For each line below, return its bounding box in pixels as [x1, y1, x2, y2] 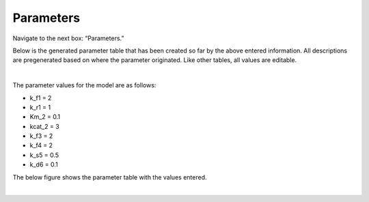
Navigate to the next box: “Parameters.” [12, 34, 124, 42]
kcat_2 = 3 [29, 122, 59, 130]
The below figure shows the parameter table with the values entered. [12, 173, 207, 181]
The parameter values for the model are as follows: [12, 81, 156, 89]
